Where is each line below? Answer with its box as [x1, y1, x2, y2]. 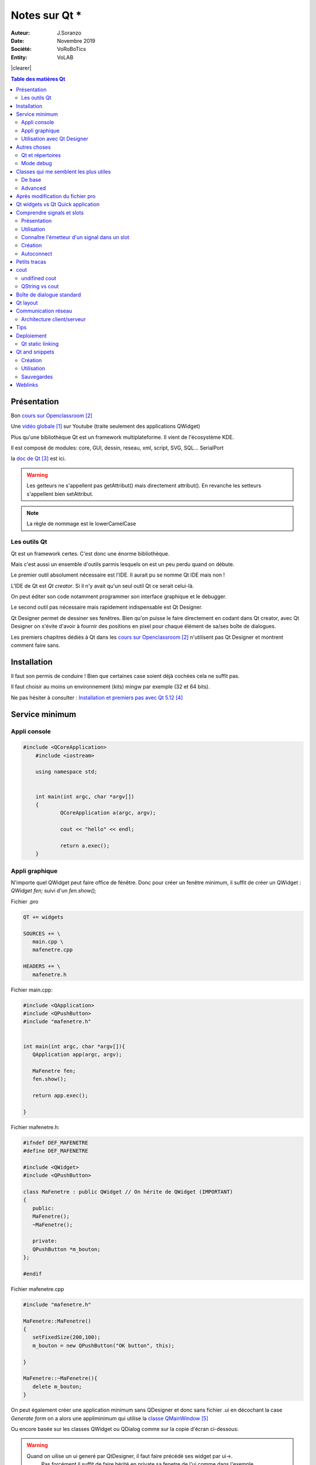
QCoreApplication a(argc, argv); [60, 809, 156, 816]
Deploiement [16, 332, 47, 339]
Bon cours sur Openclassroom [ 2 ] [11, 412, 93, 419]
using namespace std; [35, 768, 98, 775]
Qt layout [16, 299, 38, 306]
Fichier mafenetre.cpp [11, 1285, 64, 1292]
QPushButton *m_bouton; [32, 1246, 101, 1252]
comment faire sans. [11, 642, 61, 649]
